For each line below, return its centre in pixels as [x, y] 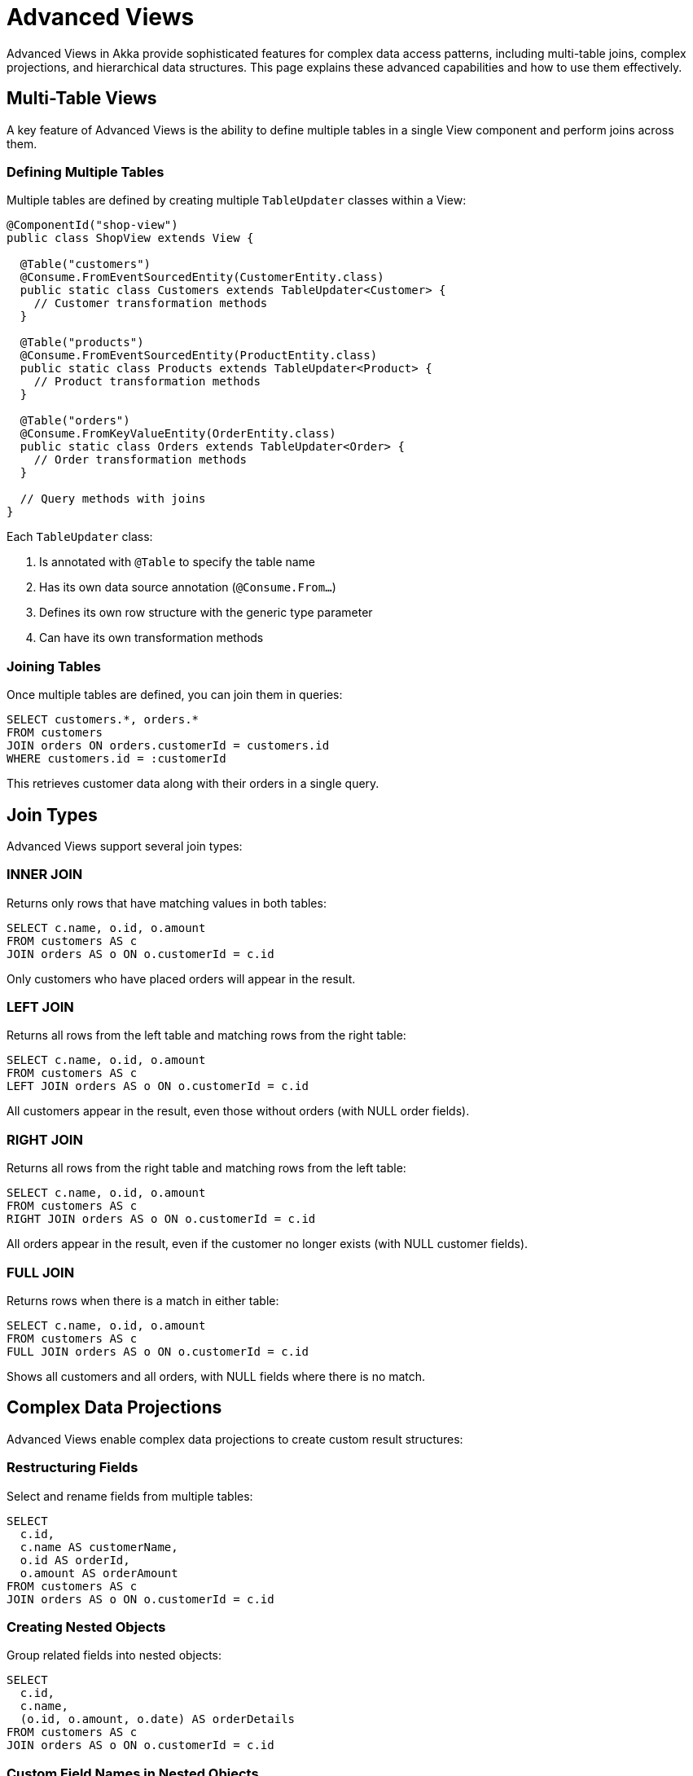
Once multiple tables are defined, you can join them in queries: [175, 695]
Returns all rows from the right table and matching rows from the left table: [206, 1168]
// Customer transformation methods [151, 303]
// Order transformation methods [140, 460]
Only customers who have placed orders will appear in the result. [181, 978]
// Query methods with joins [113, 499]
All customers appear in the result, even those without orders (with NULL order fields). [238, 1111]
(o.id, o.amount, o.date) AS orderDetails [158, 1719]
